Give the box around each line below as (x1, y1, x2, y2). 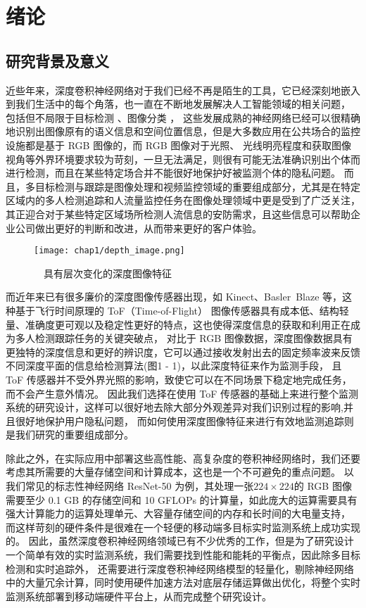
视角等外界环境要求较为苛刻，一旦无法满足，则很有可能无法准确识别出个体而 (6, 151, 360, 166)
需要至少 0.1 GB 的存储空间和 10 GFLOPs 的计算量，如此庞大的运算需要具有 (6, 492, 358, 507)
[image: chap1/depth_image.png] (34, 246, 185, 256)
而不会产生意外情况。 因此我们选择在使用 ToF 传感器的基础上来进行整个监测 (6, 386, 359, 400)
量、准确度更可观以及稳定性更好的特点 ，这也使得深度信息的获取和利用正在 (6, 317, 351, 331)
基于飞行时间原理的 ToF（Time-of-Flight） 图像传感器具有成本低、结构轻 (15, 303, 349, 317)
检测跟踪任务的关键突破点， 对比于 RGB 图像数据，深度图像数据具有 (34, 331, 353, 346)
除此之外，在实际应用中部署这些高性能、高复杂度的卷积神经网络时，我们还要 (6, 450, 360, 465)
